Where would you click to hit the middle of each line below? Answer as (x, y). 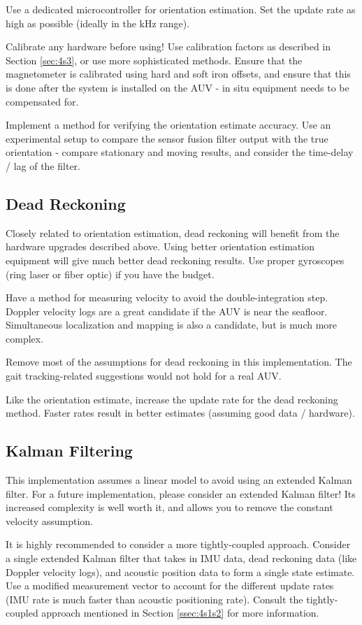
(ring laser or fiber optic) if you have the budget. (110, 274)
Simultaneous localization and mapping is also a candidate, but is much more (172, 325)
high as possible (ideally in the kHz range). (98, 23)
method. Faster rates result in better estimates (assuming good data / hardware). (180, 413)
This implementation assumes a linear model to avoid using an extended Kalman (179, 480)
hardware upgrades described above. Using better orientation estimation (160, 246)
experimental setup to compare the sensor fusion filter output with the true (167, 138)
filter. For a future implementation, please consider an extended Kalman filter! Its (181, 493)
